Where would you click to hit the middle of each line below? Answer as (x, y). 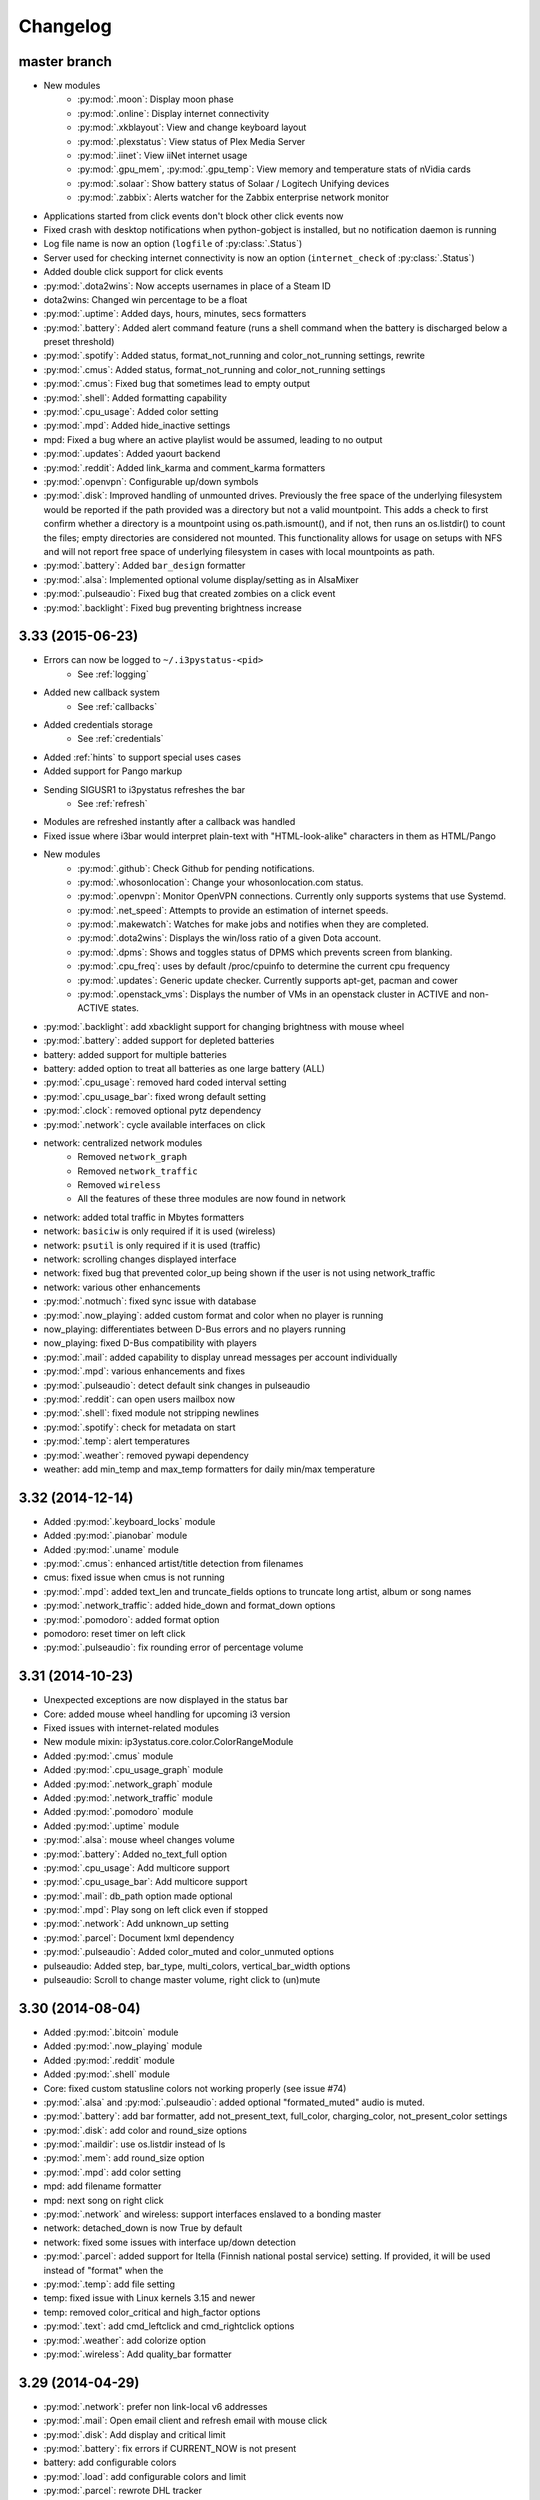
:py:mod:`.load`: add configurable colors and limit (145, 2476)
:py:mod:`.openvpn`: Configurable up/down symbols (151, 481)
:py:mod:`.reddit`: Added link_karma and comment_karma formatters (184, 467)
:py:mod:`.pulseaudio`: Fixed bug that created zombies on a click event (189, 594)
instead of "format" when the (103, 2270)
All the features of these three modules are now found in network (211, 1199)
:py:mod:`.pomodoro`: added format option (131, 1619)
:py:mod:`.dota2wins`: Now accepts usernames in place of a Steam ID (187, 286)
